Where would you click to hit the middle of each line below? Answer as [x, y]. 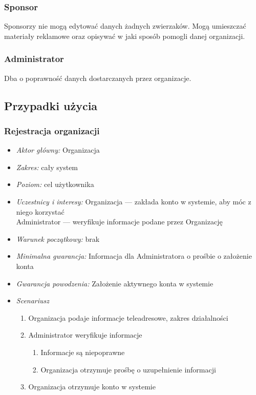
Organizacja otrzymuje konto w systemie [92, 387]
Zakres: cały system [47, 167]
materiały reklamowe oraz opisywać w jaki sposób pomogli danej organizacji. [125, 36]
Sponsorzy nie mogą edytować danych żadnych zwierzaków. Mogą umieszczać [125, 26]
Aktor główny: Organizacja [58, 150]
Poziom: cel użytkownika [55, 184]
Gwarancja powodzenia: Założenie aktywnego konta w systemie [115, 283]
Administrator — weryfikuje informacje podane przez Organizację [119, 222]
